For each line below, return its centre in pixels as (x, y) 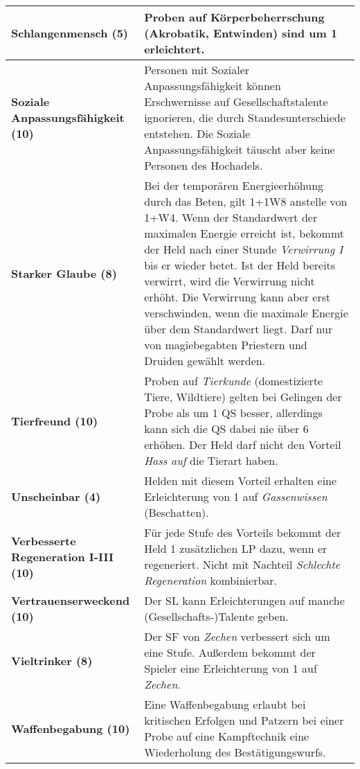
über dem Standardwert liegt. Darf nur (238, 329)
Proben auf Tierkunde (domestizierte (234, 381)
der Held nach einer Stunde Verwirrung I (244, 249)
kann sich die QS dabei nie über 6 (226, 428)
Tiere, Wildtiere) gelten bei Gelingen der (243, 397)
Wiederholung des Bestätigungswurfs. (235, 752)
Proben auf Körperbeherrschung (234, 17)
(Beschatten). (177, 512)
